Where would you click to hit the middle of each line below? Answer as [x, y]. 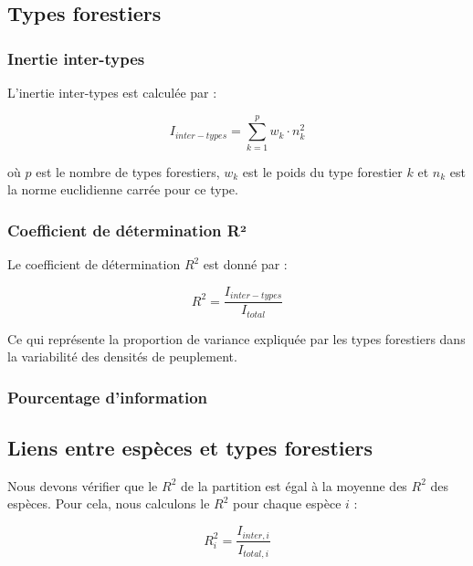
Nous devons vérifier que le [83, 485]
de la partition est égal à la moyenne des [294, 485]
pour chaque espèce [287, 503]
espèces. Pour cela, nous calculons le [109, 503]
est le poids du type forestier [322, 171]
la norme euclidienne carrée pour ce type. [123, 189]
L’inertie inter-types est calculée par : [112, 92]
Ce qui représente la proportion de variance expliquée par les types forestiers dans [236, 338]
